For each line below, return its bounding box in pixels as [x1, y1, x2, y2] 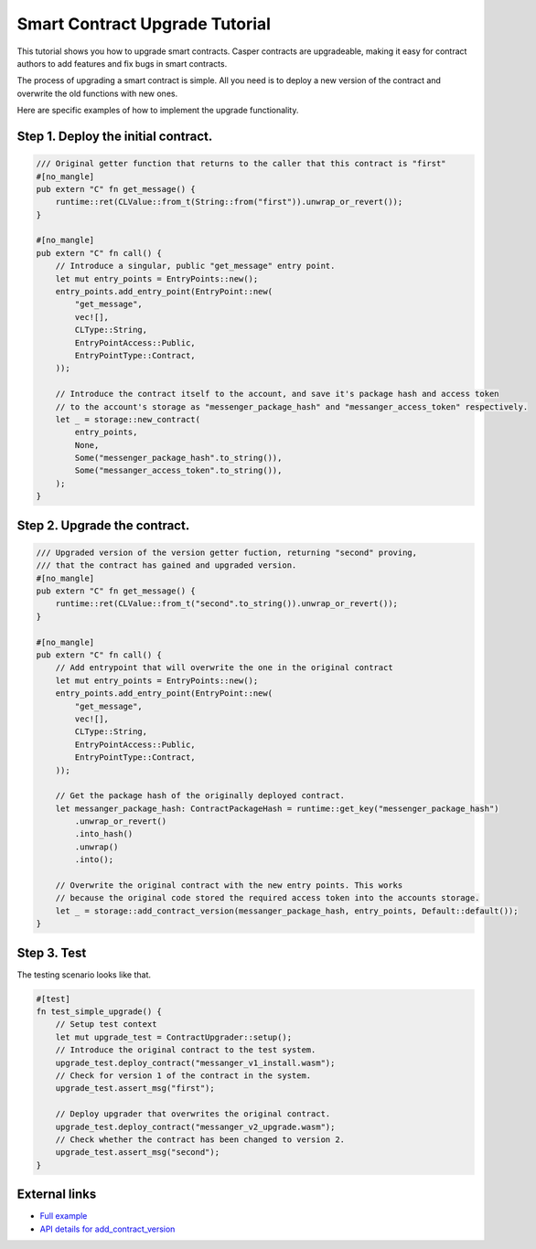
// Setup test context [55, 1019, 157, 1030]
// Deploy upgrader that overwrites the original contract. [55, 1109, 331, 1119]
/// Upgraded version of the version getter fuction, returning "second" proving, [36, 547, 418, 558]
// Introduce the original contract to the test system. [55, 1045, 316, 1055]
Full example [39, 1211, 88, 1222]
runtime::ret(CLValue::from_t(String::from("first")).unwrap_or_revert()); [55, 197, 403, 208]
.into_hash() [74, 828, 134, 839]
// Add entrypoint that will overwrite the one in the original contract [55, 663, 393, 673]
